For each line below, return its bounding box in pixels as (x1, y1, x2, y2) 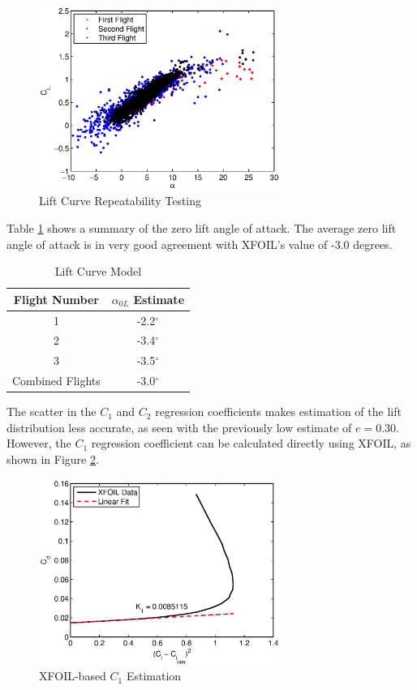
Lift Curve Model (54, 263, 142, 280)
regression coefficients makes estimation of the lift (155, 403, 402, 420)
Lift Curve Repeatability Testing (39, 192, 202, 209)
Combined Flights (12, 372, 101, 389)
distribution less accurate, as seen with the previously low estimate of (6, 418, 352, 435)
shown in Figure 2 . (6, 451, 99, 467)
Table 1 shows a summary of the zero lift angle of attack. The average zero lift (6, 219, 397, 236)
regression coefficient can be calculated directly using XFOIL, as (91, 435, 411, 452)
